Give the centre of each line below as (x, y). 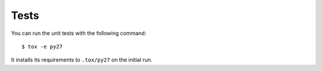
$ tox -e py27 (42, 46)
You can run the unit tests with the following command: (79, 33)
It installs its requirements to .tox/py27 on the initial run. (82, 60)
